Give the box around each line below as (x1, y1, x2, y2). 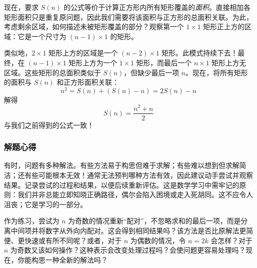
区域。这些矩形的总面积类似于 (4, 67, 101, 77)
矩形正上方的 (203, 21, 245, 32)
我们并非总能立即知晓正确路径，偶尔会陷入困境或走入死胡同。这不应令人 (17, 189, 253, 200)
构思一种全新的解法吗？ (31, 254, 108, 265)
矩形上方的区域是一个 (48, 48, 118, 58)
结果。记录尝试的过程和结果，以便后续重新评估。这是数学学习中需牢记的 (4, 179, 239, 190)
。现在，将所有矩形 (185, 67, 248, 77)
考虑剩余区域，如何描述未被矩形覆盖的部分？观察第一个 (4, 21, 184, 32)
